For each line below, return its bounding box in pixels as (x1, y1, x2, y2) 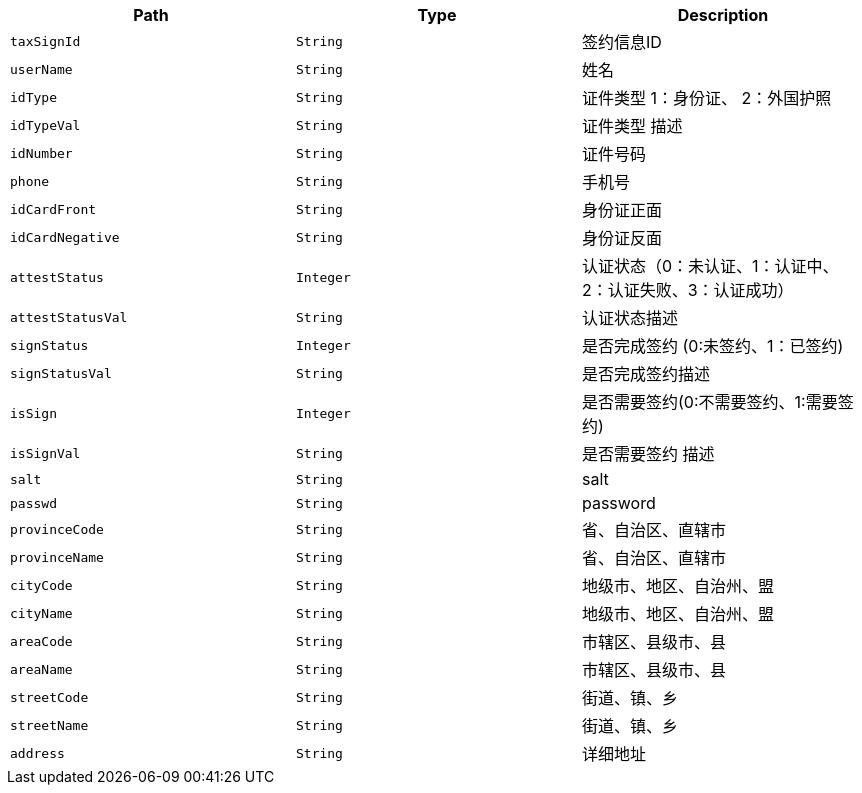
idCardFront (10, 201, 97, 217)
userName (10, 61, 73, 77)
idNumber (10, 145, 73, 161)
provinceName (10, 549, 104, 565)
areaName (10, 661, 73, 677)
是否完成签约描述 (581, 364, 710, 384)
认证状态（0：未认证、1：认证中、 (581, 256, 839, 276)
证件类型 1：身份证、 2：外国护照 (581, 88, 832, 108)
